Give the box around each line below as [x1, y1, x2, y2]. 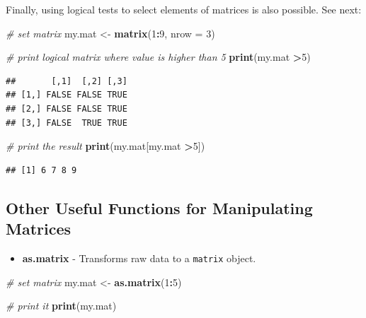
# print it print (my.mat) [6, 298, 117, 313]
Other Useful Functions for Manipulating [6, 196, 313, 218]
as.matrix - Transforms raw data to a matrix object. [22, 250, 256, 265]
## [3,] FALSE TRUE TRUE [6, 117, 127, 128]
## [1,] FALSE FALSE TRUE [6, 90, 127, 100]
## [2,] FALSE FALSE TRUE [6, 103, 127, 114]
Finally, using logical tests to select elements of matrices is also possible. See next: [6, 2, 362, 16]
